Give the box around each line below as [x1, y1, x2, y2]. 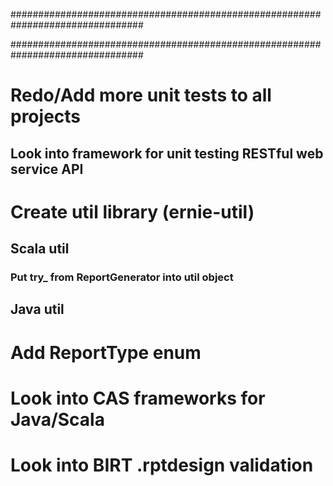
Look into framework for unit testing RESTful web [10, 145, 324, 162]
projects [10, 105, 82, 128]
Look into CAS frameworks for [10, 387, 266, 409]
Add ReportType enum [10, 341, 202, 364]
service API [10, 160, 84, 178]
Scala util [10, 240, 70, 258]
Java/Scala [10, 408, 105, 431]
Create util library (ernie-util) [10, 200, 255, 223]
